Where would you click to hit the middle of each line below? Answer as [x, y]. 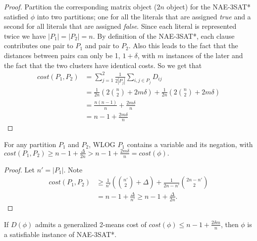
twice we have [25, 36]
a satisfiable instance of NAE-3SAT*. [60, 234]
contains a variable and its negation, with [190, 144]
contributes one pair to [39, 45]
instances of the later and [205, 55]
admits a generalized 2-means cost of [91, 224]
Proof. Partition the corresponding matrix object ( [80, 6]
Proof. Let [19, 169]
